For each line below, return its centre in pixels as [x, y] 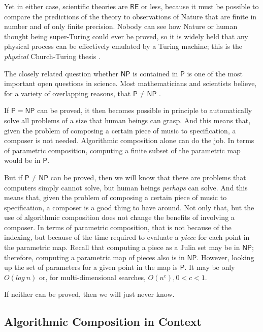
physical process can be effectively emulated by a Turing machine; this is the [123, 46]
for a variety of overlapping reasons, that [68, 93]
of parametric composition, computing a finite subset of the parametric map [122, 150]
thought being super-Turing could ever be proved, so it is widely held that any [126, 36]
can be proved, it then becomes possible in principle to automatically [145, 110]
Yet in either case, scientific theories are [66, 6]
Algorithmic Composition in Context [103, 322]
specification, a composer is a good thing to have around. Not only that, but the [129, 207]
